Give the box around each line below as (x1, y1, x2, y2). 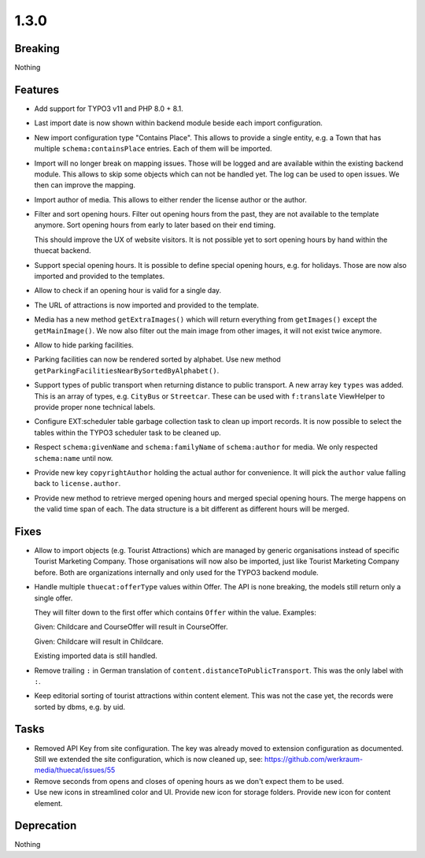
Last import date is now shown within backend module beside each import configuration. (34, 118, 323, 128)
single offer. (34, 593, 73, 603)
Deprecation (14, 819, 77, 833)
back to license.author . (34, 479, 121, 488)
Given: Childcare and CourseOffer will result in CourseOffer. (34, 622, 228, 632)
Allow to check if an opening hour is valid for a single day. (34, 286, 222, 295)
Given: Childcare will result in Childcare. (34, 637, 164, 646)
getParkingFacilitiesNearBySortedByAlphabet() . (34, 366, 220, 375)
